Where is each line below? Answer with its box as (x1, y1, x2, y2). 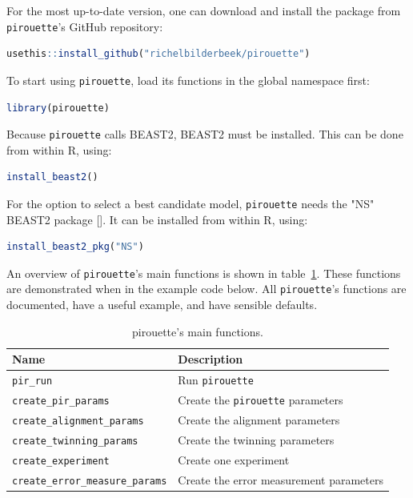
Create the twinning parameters (178, 431, 335, 448)
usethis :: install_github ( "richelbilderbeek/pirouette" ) (6, 48, 311, 60)
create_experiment (12, 455, 110, 467)
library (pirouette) (6, 102, 110, 114)
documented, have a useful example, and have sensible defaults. (6, 296, 318, 313)
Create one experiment (178, 451, 290, 468)
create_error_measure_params (12, 475, 167, 487)
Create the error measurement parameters (178, 471, 383, 488)
